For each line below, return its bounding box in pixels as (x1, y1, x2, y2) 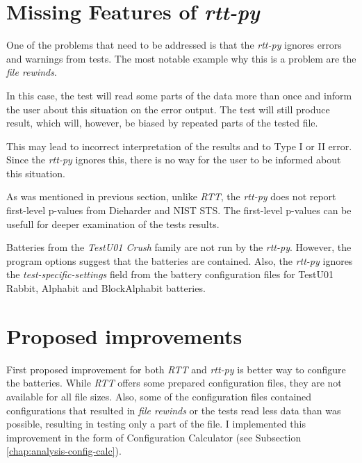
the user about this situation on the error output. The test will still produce (6, 101, 330, 116)
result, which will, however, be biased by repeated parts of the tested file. (6, 115, 318, 130)
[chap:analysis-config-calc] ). (6, 444, 122, 458)
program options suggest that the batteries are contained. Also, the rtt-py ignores (6, 253, 353, 268)
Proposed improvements (6, 321, 242, 350)
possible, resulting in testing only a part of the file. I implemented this (6, 416, 306, 431)
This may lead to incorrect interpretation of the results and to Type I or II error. (6, 138, 352, 153)
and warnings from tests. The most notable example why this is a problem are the (6, 51, 356, 65)
